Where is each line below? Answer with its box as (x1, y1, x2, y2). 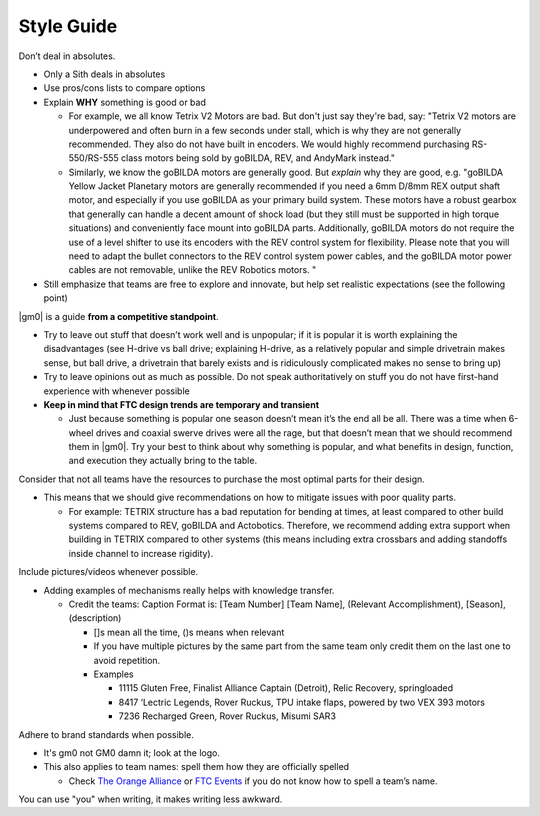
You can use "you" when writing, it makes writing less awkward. (18, 793, 283, 805)
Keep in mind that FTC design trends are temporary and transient (43, 398, 320, 410)
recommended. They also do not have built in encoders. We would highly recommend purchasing (68, 138, 470, 150)
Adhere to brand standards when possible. (18, 728, 195, 740)
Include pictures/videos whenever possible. (18, 566, 199, 578)
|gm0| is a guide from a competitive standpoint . (18, 310, 219, 322)
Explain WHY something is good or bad (43, 96, 207, 108)
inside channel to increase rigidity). (68, 547, 214, 559)
